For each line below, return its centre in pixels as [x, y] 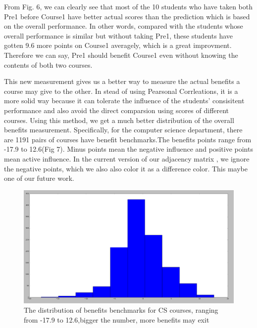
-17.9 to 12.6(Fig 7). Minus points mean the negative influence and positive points [128, 149]
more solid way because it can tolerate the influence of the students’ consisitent [124, 101]
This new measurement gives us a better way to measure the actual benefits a [122, 81]
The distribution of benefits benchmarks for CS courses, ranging [121, 310]
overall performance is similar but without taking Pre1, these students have [118, 35]
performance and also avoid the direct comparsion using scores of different [117, 110]
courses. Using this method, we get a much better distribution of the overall [119, 120]
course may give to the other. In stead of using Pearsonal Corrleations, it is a [121, 91]
